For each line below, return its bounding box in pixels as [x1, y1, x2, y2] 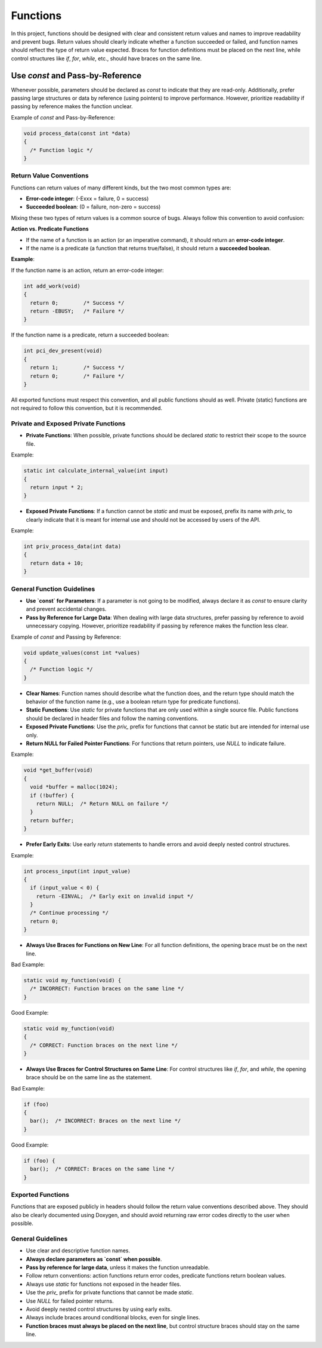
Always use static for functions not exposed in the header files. [26, 1280, 181, 1288]
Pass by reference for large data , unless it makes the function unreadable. [26, 1264, 210, 1271]
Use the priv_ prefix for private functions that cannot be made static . [26, 1289, 194, 1296]
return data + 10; [30, 559, 83, 566]
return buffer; [30, 817, 75, 824]
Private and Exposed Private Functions [11, 419, 126, 428]
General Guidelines [11, 1234, 68, 1243]
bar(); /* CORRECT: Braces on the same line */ [30, 1166, 175, 1172]
